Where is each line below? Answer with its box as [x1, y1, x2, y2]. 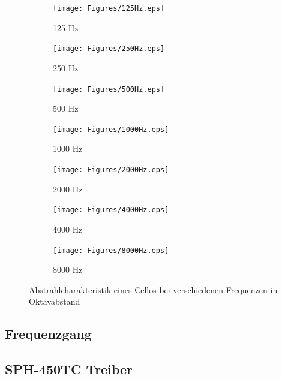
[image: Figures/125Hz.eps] [53, 4, 165, 13]
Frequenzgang [5, 324, 92, 343]
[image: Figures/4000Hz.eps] [53, 206, 169, 215]
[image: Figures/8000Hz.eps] [53, 246, 169, 255]
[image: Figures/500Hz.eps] [53, 85, 165, 94]
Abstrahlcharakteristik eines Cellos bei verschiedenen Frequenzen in [29, 283, 278, 296]
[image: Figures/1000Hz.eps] [53, 125, 169, 134]
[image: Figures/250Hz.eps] [53, 44, 165, 53]
